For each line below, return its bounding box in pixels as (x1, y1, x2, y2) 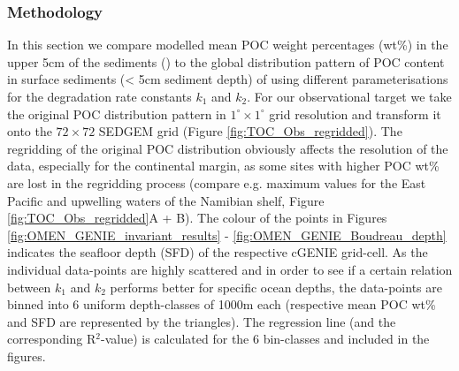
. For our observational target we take (247, 87, 452, 105)
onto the (7, 122, 52, 140)
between (7, 277, 51, 296)
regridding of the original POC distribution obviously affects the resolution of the (7, 139, 448, 157)
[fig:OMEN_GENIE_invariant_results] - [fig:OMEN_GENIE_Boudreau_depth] (7, 225, 447, 244)
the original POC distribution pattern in (7, 104, 226, 123)
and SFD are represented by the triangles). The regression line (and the (7, 312, 396, 330)
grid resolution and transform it (269, 104, 441, 123)
